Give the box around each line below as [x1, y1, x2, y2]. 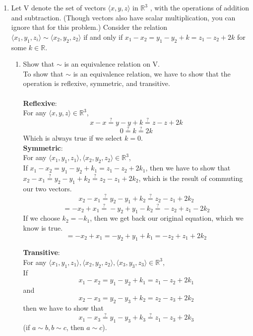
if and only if [83, 31, 123, 42]
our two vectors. [23, 183, 72, 193]
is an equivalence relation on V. [64, 59, 160, 69]
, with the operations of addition [150, 2, 249, 12]
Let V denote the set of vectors [11, 2, 106, 12]
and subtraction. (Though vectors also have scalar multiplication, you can [11, 12, 236, 22]
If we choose [23, 213, 60, 223]
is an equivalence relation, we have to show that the [73, 68, 231, 79]
